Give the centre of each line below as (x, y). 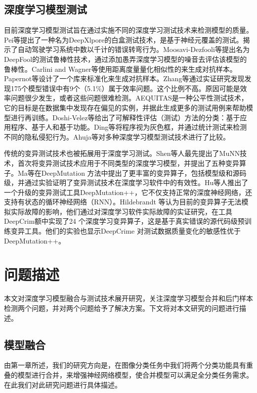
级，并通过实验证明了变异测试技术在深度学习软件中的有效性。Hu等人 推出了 (126, 182)
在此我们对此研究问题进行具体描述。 (63, 384)
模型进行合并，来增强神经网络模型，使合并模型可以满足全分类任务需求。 (135, 374)
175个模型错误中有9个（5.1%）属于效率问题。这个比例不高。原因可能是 (125, 88)
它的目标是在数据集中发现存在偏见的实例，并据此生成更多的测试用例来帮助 (125, 107)
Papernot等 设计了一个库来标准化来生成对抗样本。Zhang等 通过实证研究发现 (124, 78)
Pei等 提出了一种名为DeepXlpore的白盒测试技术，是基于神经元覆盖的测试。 (124, 39)
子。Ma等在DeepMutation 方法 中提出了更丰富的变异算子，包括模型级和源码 (125, 172)
